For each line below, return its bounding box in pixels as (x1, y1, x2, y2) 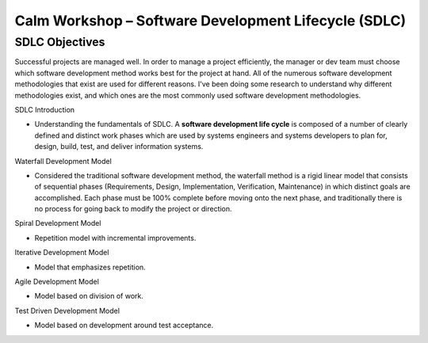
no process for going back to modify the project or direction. (34, 204, 233, 214)
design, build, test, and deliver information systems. (34, 142, 204, 151)
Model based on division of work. (34, 292, 144, 301)
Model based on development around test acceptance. (34, 321, 214, 330)
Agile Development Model (14, 277, 99, 287)
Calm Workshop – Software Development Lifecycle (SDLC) (14, 12, 407, 29)
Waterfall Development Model (14, 156, 113, 166)
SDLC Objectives (14, 35, 105, 49)
